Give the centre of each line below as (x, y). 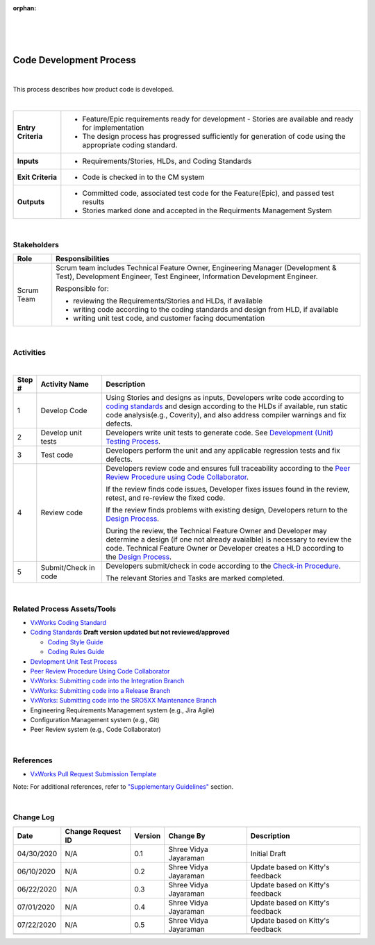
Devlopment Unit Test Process (74, 661)
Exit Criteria (37, 177)
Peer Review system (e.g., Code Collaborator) (95, 730)
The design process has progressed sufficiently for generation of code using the (214, 137)
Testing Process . (133, 441)
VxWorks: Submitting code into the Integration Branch (107, 681)
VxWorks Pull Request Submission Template (93, 773)
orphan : (25, 8)
